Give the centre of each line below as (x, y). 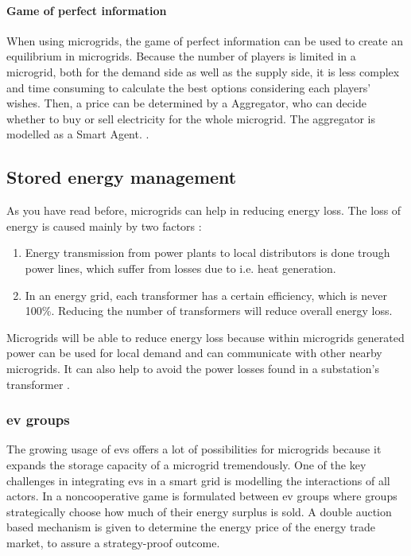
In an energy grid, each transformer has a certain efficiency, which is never (206, 295)
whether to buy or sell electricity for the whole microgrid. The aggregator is (191, 118)
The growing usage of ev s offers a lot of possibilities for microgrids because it (194, 449)
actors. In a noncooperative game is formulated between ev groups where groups (202, 496)
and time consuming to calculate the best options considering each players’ (189, 87)
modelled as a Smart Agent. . (78, 134)
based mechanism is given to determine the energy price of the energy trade (191, 527)
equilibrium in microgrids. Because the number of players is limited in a (181, 56)
